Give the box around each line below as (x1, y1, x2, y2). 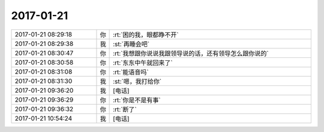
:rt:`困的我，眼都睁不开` (113, 30, 179, 39)
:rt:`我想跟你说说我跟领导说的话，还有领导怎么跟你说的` (113, 49, 269, 57)
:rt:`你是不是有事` (113, 96, 161, 104)
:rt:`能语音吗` (113, 67, 149, 76)
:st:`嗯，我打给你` (113, 77, 162, 85)
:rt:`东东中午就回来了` (113, 59, 173, 67)
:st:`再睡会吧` (113, 39, 150, 48)
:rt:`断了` (113, 105, 137, 113)
